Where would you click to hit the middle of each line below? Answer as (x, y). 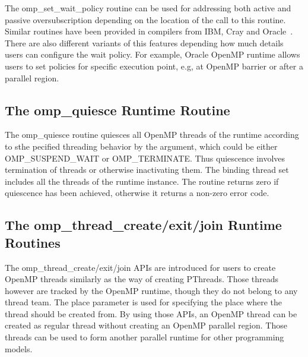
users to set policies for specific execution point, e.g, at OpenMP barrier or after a (154, 66)
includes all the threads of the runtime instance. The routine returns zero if (142, 181)
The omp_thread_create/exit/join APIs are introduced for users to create (140, 267)
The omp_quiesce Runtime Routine (118, 110)
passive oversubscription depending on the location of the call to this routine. (145, 19)
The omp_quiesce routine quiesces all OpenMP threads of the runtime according (152, 135)
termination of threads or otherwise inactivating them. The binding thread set (147, 170)
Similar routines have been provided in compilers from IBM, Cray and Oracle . (149, 31)
